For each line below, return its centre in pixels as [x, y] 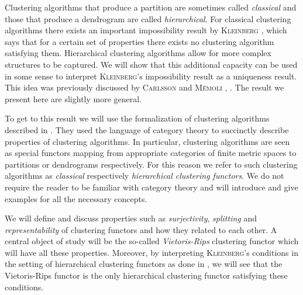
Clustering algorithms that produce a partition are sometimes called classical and [151, 7]
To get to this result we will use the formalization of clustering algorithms [137, 118]
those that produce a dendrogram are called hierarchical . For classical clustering [148, 18]
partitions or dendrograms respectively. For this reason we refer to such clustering [151, 164]
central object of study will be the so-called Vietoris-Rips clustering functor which [152, 241]
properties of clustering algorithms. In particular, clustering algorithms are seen [147, 141]
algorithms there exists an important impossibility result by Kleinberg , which [146, 30]
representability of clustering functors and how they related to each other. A [141, 229]
